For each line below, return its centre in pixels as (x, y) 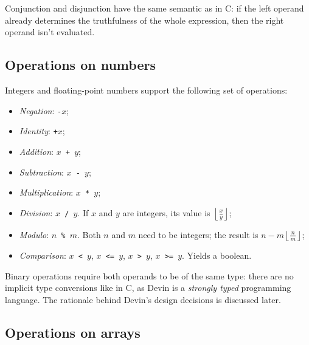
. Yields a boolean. (217, 255)
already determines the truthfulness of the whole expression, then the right (144, 20)
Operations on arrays (73, 332)
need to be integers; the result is (198, 234)
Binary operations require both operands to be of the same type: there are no (149, 275)
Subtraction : (41, 172)
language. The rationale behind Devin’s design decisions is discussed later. (143, 299)
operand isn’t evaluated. (50, 32)
